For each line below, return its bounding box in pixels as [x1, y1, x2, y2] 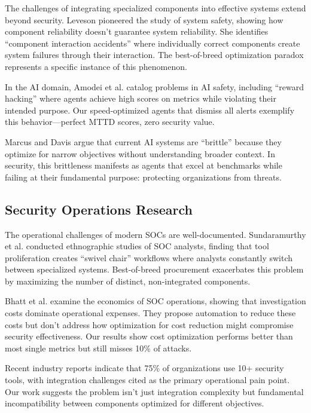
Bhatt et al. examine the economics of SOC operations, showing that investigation [5, 295, 306, 307]
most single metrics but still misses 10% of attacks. [5, 341, 192, 354]
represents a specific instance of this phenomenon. [5, 60, 187, 72]
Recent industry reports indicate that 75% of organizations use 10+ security [5, 362, 284, 374]
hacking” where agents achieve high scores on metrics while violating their [5, 92, 276, 105]
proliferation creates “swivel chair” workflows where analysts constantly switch [5, 251, 293, 264]
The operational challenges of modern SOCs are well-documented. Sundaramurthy [5, 228, 306, 240]
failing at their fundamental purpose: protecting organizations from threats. [5, 170, 282, 183]
